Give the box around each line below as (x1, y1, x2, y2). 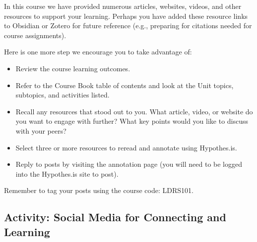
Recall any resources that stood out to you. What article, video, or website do (15, 106, 253, 116)
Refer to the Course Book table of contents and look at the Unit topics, (15, 80, 234, 90)
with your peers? (15, 125, 66, 136)
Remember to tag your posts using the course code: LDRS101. (4, 185, 193, 195)
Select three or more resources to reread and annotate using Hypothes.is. (15, 142, 237, 152)
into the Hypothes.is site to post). (15, 168, 119, 179)
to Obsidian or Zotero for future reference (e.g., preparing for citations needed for (4, 20, 252, 31)
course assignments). (4, 30, 66, 40)
